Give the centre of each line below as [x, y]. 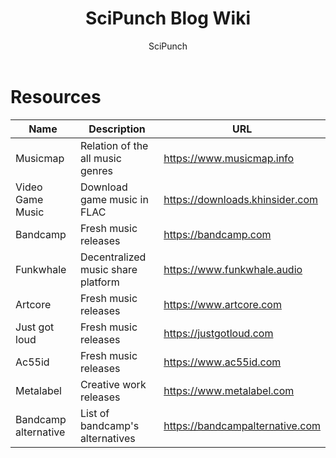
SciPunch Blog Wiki [168, 18]
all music [100, 158]
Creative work [113, 384]
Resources [56, 96]
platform [99, 282]
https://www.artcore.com [222, 304]
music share [108, 269]
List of [94, 413]
